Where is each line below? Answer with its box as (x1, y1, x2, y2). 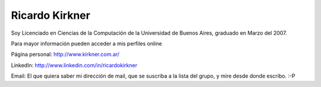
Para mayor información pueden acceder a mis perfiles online (11, 40, 162, 47)
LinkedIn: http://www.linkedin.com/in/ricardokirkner (11, 62, 138, 69)
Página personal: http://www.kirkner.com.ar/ (11, 51, 120, 58)
